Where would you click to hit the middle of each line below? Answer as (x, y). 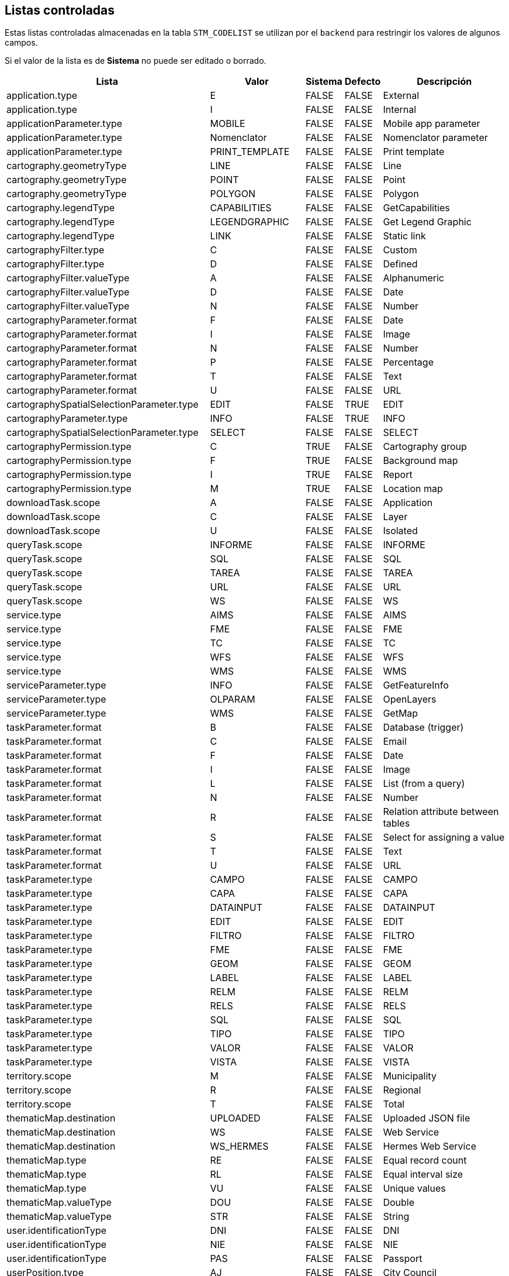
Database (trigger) (423, 728)
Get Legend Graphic (427, 222)
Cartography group (425, 447)
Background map (420, 461)
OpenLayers (410, 699)
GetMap (401, 713)
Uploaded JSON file (427, 1118)
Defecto (363, 82)
